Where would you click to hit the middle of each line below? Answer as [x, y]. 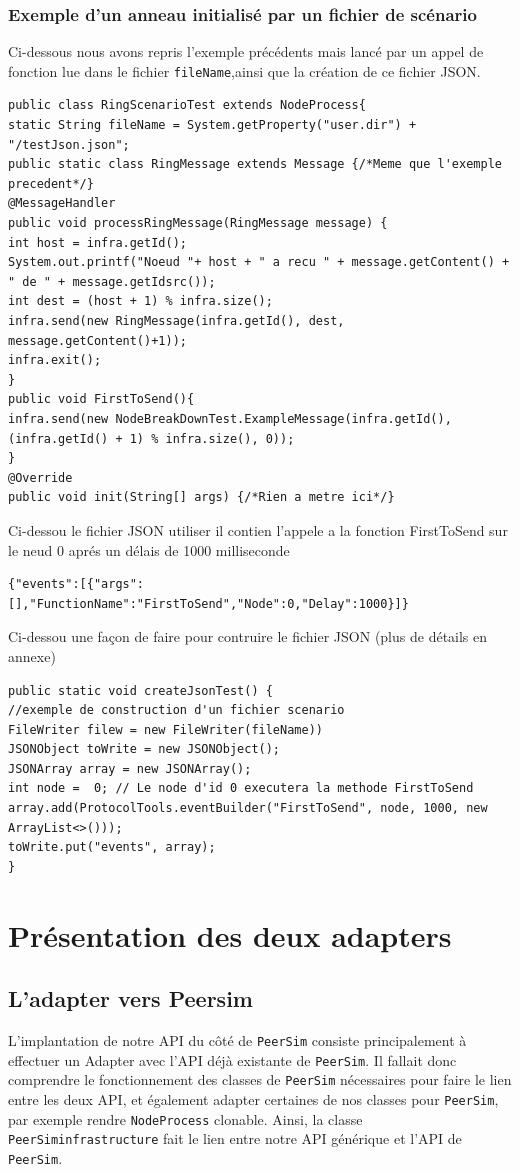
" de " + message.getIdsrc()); [112, 281]
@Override [40, 477]
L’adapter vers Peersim [130, 998]
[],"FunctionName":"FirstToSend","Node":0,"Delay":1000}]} [208, 603]
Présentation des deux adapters [230, 934]
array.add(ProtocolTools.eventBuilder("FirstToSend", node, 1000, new [248, 808]
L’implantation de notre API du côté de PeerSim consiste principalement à [237, 1040]
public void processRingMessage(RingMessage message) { [198, 223]
